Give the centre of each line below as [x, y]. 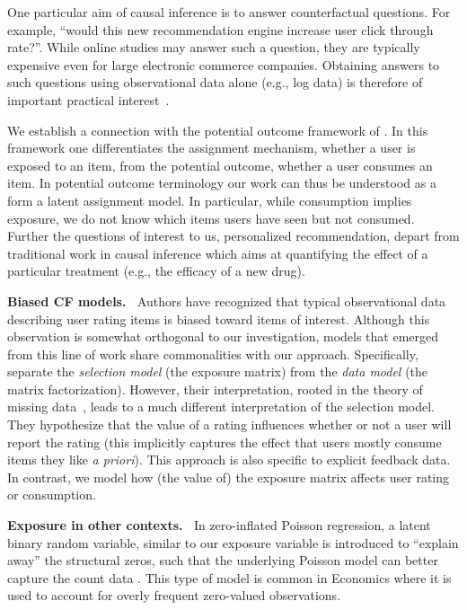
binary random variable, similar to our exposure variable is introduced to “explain [233, 542]
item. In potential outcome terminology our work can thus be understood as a [222, 183]
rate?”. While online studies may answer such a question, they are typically [214, 47]
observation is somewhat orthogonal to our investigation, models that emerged [223, 336]
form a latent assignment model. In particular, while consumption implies [210, 200]
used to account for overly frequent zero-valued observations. [174, 595]
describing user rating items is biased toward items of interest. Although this [219, 318]
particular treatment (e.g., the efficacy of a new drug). [156, 271]
